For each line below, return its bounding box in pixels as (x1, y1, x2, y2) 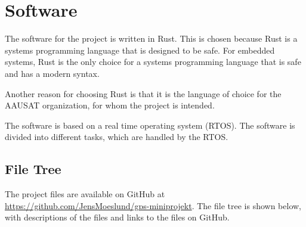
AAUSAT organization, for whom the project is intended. (5, 99, 215, 111)
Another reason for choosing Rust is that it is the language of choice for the (5, 87, 282, 99)
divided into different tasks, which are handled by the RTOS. (5, 130, 228, 143)
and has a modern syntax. (5, 67, 100, 79)
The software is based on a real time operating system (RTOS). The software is (5, 119, 295, 131)
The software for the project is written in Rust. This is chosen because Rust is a (5, 32, 298, 45)
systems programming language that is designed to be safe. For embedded (5, 43, 275, 56)
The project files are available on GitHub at (5, 188, 165, 200)
